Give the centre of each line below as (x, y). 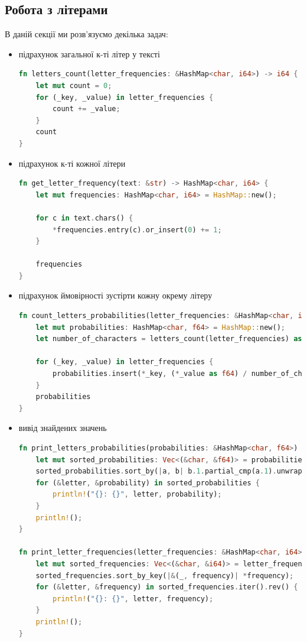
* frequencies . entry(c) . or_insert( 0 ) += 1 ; (137, 230)
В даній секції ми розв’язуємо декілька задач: (86, 34)
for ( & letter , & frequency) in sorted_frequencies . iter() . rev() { (167, 587)
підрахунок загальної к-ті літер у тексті (89, 54)
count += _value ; (86, 109)
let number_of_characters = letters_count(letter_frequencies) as (169, 339)
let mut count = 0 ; (74, 85)
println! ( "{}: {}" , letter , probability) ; (137, 495)
